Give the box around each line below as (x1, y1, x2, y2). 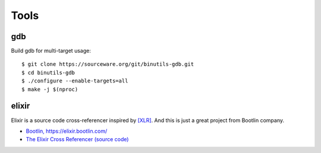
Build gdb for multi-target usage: (11, 47, 92, 55)
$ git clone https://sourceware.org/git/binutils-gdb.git (21, 61, 194, 68)
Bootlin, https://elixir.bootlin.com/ (26, 128, 108, 135)
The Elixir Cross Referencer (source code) (26, 136, 129, 143)
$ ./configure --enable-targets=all (21, 78, 128, 84)
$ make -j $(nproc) (21, 86, 78, 93)
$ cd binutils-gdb (21, 69, 75, 76)
